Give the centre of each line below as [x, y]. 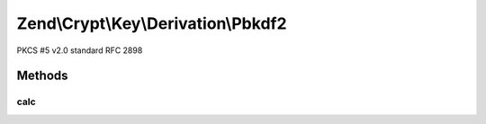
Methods [42, 76]
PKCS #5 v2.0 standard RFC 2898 [80, 50]
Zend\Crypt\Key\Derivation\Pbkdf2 [152, 23]
